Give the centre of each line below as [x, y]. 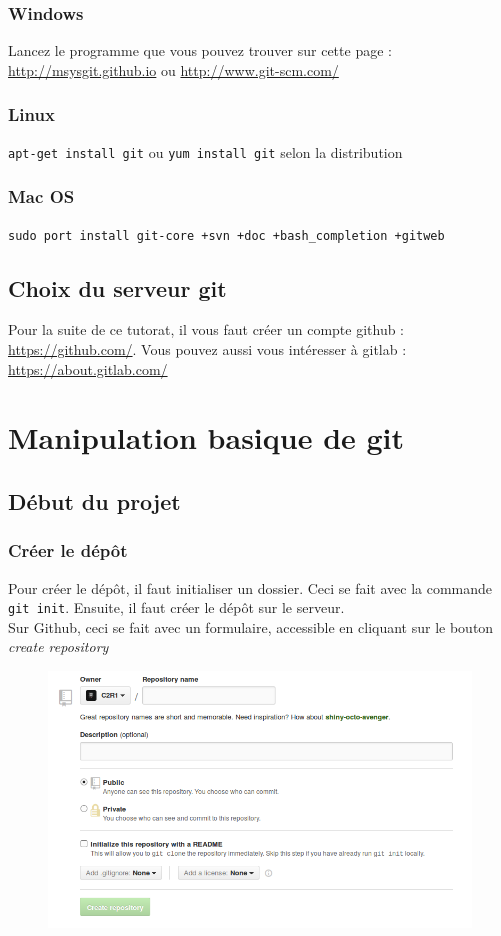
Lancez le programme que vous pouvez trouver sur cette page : [200, 50]
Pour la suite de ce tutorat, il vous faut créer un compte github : [206, 329]
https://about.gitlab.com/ [88, 368]
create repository [58, 646]
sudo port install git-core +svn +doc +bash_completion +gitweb [226, 235]
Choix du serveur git [117, 287]
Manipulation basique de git [206, 437]
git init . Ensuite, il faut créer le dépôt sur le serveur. [176, 607]
